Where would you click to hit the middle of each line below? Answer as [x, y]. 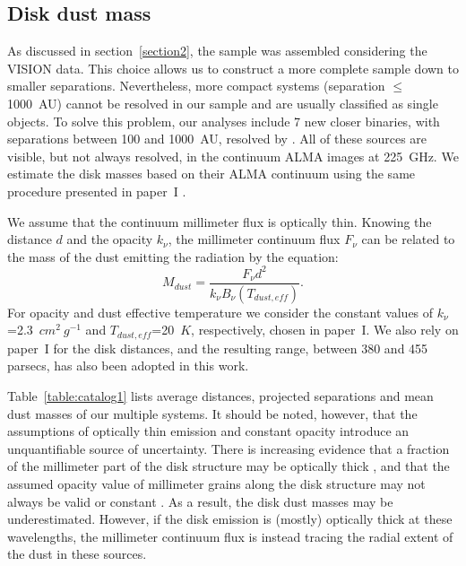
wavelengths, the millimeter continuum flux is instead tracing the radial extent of [230, 536]
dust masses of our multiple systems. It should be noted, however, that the [212, 413]
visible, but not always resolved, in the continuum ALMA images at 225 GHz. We [233, 156]
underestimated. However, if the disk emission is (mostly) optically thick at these [230, 519]
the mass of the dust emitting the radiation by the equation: [173, 256]
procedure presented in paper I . [97, 191]
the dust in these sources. [77, 554]
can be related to [408, 239]
